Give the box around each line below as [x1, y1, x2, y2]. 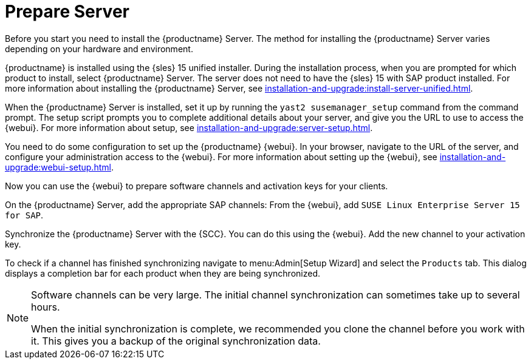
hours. [31, 300, 60, 313]
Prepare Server [5, 1, 129, 22]
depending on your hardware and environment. [5, 43, 193, 54]
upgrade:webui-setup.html [5, 161, 111, 172]
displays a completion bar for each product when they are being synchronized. [5, 268, 320, 278]
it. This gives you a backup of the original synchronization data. [31, 334, 321, 347]
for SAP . [5, 209, 44, 220]
